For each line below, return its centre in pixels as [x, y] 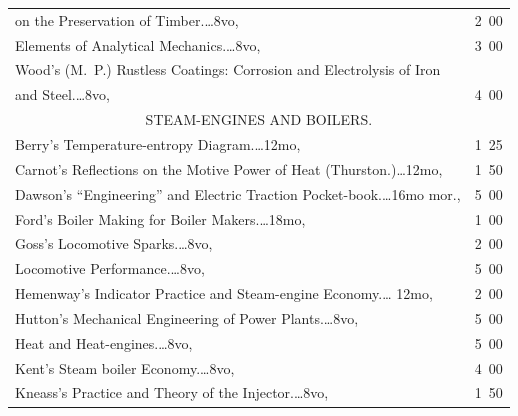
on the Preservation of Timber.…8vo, [127, 19]
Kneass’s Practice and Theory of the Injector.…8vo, [172, 392]
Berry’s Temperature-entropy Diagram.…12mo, [158, 143]
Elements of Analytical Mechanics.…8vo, [138, 44]
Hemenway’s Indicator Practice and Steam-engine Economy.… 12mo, [224, 293]
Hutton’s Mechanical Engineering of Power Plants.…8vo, [187, 317]
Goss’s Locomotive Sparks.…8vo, [114, 243]
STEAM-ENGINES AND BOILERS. [259, 119]
